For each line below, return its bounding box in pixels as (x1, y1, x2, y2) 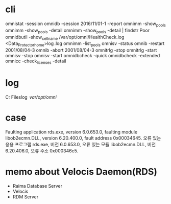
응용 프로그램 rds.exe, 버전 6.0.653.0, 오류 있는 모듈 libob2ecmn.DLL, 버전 (5, 141, 156, 147)
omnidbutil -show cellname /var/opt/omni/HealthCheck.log (5, 34, 125, 41)
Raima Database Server (12, 183, 63, 189)
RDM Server (12, 193, 39, 200)
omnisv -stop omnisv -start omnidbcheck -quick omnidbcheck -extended (5, 53, 160, 59)
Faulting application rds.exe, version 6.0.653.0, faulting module (5, 129, 138, 135)
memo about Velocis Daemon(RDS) (5, 166, 157, 177)
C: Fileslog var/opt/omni (5, 94, 57, 100)
